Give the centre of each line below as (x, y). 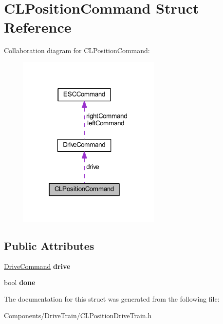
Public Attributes (49, 246)
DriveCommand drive (37, 266)
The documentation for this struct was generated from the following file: (112, 299)
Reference (38, 27)
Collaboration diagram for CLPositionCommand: (77, 50)
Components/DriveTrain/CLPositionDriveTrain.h (78, 315)
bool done (20, 282)
